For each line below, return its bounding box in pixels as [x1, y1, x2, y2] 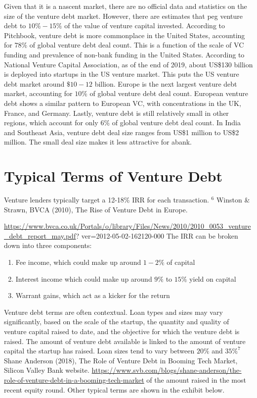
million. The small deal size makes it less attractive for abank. [4, 137, 192, 147]
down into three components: [4, 240, 92, 250]
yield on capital [189, 273, 236, 284]
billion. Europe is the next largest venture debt [94, 78, 237, 89]
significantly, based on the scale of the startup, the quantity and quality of [4, 316, 229, 327]
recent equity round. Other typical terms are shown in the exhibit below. [4, 384, 225, 395]
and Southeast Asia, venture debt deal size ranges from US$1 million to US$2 [4, 127, 239, 137]
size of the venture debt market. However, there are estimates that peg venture [4, 10, 243, 21]
